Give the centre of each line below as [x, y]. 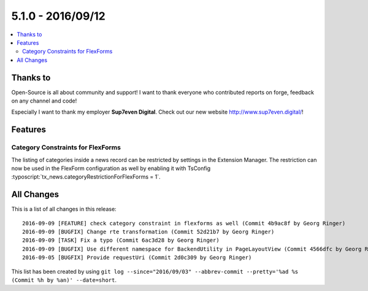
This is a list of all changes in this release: [64, 209]
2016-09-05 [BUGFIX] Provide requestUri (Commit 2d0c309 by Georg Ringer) [137, 258]
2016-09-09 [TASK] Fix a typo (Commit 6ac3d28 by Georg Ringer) [121, 240]
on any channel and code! [44, 101]
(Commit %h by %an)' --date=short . [64, 280]
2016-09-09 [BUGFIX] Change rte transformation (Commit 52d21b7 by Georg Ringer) [148, 232]
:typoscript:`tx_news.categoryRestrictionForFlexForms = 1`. [86, 177]
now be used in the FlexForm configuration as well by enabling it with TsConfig [111, 168]
